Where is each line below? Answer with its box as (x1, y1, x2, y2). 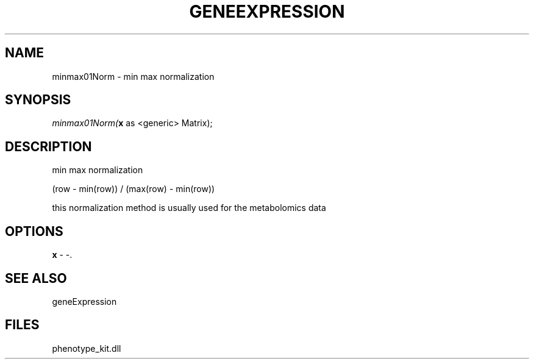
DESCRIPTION (5, 138, 92, 154)
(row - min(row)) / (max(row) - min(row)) (52, 184, 215, 194)
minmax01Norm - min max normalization (52, 71, 215, 82)
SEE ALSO (5, 270, 67, 286)
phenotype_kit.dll (52, 343, 121, 354)
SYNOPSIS (5, 92, 71, 108)
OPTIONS (5, 223, 63, 239)
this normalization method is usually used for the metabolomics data (52, 202, 326, 213)
